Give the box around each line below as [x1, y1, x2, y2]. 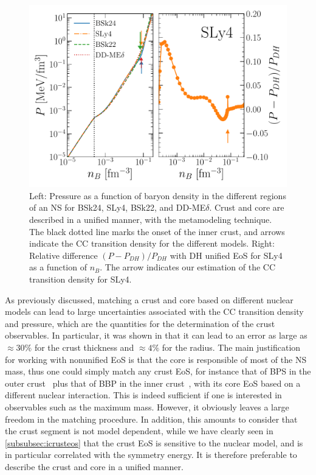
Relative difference [29, 248, 98, 261]
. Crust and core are [209, 201, 284, 214]
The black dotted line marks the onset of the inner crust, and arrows [29, 225, 285, 237]
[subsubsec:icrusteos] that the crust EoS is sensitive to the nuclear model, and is [5, 436, 303, 449]
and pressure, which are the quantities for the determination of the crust [5, 317, 275, 329]
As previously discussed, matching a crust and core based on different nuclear [5, 293, 294, 306]
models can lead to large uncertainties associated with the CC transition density [5, 305, 304, 318]
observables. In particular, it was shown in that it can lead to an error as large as [5, 329, 307, 342]
